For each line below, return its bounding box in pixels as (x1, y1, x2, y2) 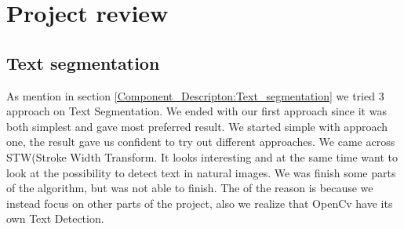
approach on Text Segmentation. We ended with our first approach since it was (6, 103, 387, 119)
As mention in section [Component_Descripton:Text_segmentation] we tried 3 (6, 87, 384, 104)
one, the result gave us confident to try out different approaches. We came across (6, 133, 395, 150)
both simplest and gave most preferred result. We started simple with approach (6, 118, 388, 134)
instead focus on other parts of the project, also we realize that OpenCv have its (6, 194, 393, 211)
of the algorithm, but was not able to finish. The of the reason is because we (6, 180, 373, 196)
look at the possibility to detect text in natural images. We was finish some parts (6, 164, 396, 180)
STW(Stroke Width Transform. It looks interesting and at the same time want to (6, 148, 399, 165)
